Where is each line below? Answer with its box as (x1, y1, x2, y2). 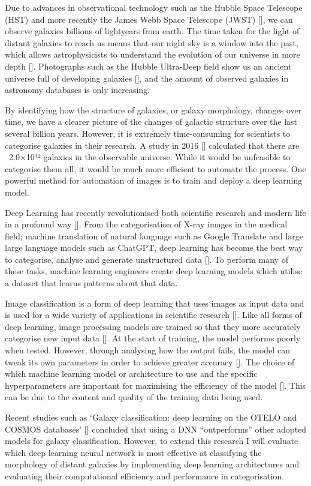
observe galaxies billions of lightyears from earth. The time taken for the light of (5, 25, 300, 37)
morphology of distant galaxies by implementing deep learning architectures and (5, 458, 300, 470)
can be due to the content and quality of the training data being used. (5, 391, 263, 403)
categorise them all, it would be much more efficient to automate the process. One (5, 162, 306, 175)
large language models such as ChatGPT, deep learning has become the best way (5, 241, 303, 254)
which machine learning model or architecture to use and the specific (5, 367, 258, 380)
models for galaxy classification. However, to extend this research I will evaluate (5, 434, 298, 447)
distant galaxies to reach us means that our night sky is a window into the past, (5, 36, 298, 49)
